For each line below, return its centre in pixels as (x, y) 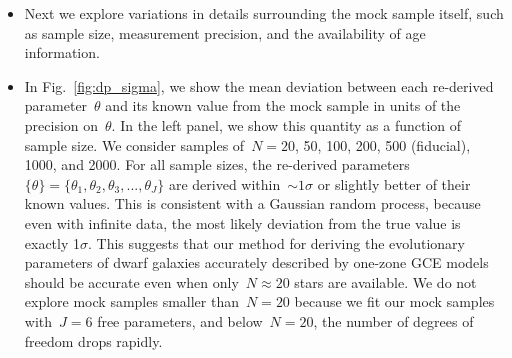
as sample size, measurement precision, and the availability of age (225, 32)
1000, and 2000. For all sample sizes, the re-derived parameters (217, 164)
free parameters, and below (180, 320)
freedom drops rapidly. (93, 340)
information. (62, 52)
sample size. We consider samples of (134, 144)
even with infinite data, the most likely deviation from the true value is (242, 222)
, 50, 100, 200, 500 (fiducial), (383, 144)
